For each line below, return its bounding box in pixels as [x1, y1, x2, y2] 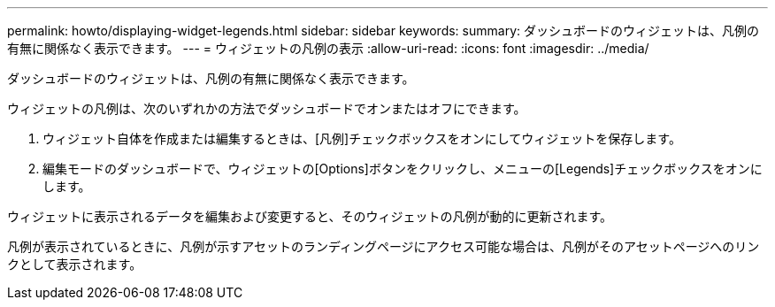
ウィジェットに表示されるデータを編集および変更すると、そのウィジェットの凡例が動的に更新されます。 [7, 209, 613, 224]
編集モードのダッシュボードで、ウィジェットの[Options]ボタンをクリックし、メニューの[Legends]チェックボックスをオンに [42, 161, 763, 176]
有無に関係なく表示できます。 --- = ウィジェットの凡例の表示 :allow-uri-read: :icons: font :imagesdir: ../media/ [7, 41, 649, 56]
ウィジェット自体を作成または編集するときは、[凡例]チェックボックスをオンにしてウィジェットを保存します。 [42, 131, 681, 146]
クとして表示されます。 [7, 257, 142, 272]
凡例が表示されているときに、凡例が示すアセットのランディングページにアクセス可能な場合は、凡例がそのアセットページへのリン [7, 239, 760, 254]
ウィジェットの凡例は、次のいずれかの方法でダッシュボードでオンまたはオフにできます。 [7, 101, 526, 116]
